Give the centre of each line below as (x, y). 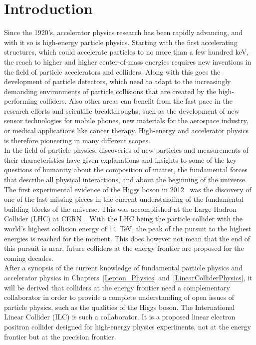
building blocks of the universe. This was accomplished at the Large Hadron (120, 209)
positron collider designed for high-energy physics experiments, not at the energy (128, 326)
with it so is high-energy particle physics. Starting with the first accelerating (121, 42)
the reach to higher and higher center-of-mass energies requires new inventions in (128, 61)
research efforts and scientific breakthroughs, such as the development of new (122, 110)
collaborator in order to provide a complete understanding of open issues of (119, 297)
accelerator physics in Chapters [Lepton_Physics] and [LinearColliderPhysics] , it (128, 277)
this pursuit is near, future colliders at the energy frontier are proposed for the (124, 248)
